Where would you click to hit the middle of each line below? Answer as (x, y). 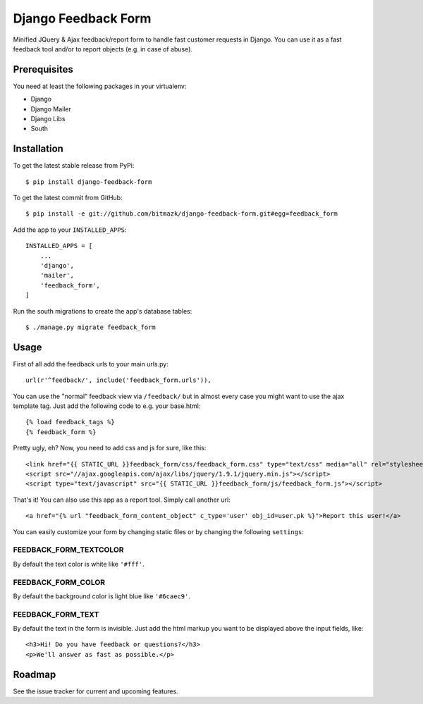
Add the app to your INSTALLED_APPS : (70, 230)
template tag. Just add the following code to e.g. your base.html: (107, 406)
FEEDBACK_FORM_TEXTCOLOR (68, 550)
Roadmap (35, 674)
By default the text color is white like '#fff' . (79, 564)
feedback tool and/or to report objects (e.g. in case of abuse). (103, 49)
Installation (38, 149)
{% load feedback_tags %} (70, 422)
